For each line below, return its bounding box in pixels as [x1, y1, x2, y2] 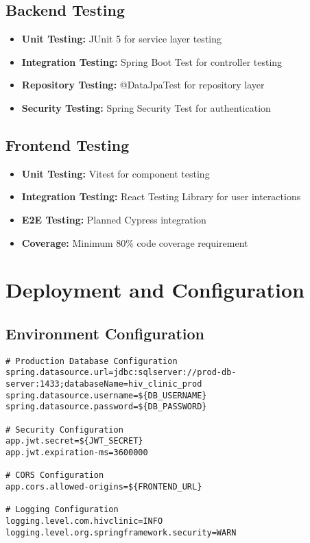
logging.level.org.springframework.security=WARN [5, 527, 237, 538]
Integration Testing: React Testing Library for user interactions [21, 189, 301, 204]
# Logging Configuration [5, 505, 119, 515]
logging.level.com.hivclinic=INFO [5, 516, 163, 526]
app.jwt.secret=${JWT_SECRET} [5, 436, 143, 446]
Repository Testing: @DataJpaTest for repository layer [21, 77, 265, 92]
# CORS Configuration [5, 470, 104, 481]
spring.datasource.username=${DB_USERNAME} [5, 390, 207, 400]
